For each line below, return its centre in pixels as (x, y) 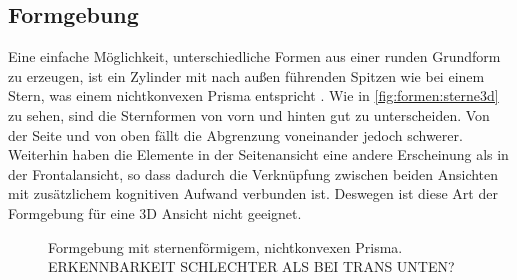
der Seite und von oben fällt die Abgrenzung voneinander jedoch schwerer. (235, 134)
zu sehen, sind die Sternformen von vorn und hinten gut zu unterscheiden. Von (249, 114)
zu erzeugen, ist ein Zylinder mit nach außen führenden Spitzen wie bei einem (246, 75)
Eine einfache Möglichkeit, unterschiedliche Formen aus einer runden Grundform (254, 56)
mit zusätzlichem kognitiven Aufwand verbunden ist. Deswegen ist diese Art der (253, 193)
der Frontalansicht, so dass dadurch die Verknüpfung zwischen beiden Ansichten (253, 173)
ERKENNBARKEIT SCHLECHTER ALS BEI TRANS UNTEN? (251, 266)
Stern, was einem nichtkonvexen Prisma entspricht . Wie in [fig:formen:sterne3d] (253, 95)
